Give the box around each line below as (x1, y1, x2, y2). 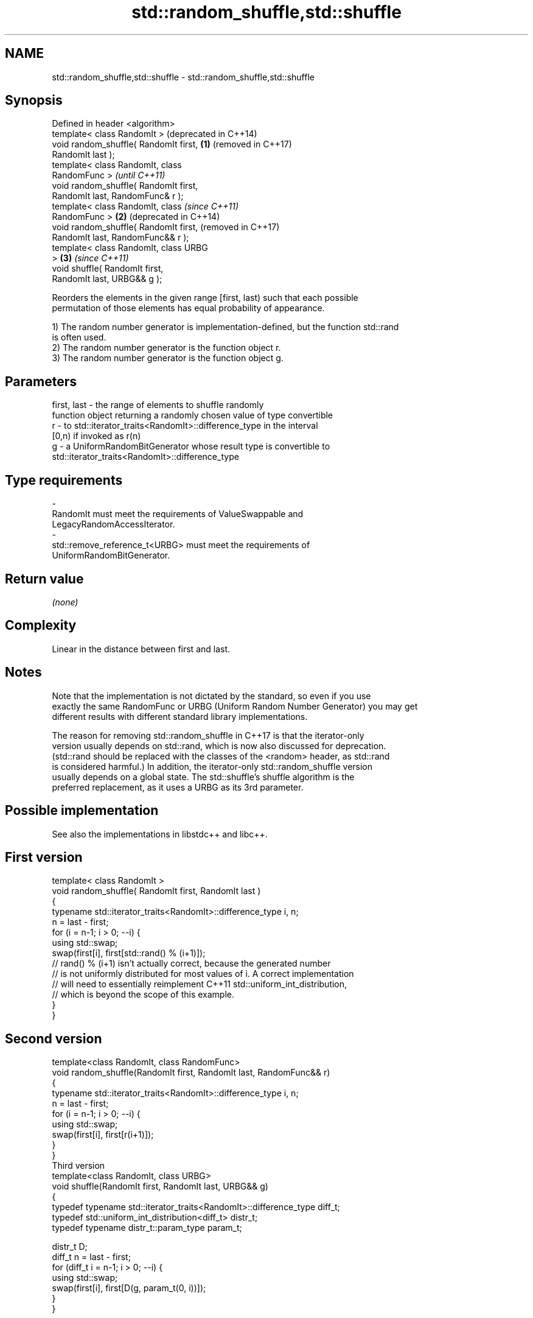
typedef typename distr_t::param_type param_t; (52, 1222, 242, 1233)
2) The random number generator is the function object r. (52, 342, 281, 353)
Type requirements (5, 472, 123, 488)
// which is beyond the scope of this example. (52, 989, 234, 1000)
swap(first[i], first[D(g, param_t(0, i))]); (52, 1283, 206, 1294)
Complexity (5, 618, 77, 633)
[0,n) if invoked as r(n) (52, 431, 141, 442)
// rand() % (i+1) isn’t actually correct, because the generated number (52, 958, 331, 969)
